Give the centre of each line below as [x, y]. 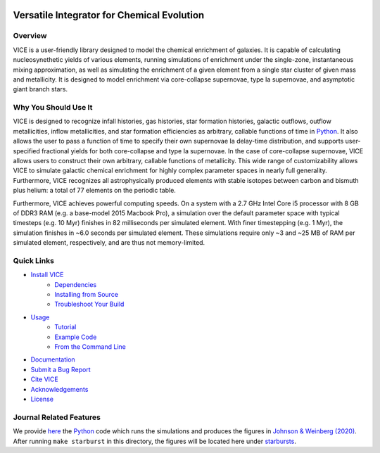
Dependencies [76, 284]
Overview [30, 36]
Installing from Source [87, 295]
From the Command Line [90, 347]
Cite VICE [45, 379]
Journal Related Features [57, 417]
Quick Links [33, 260]
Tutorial [65, 327]
